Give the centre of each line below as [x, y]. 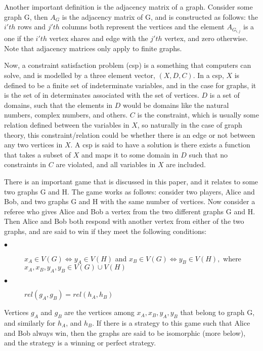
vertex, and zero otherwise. [206, 38]
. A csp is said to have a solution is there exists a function [160, 145]
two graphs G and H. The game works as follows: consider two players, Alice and [129, 191]
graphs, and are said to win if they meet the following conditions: [105, 231]
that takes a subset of [38, 154]
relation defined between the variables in [67, 125]
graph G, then [26, 16]
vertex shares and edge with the [99, 38]
